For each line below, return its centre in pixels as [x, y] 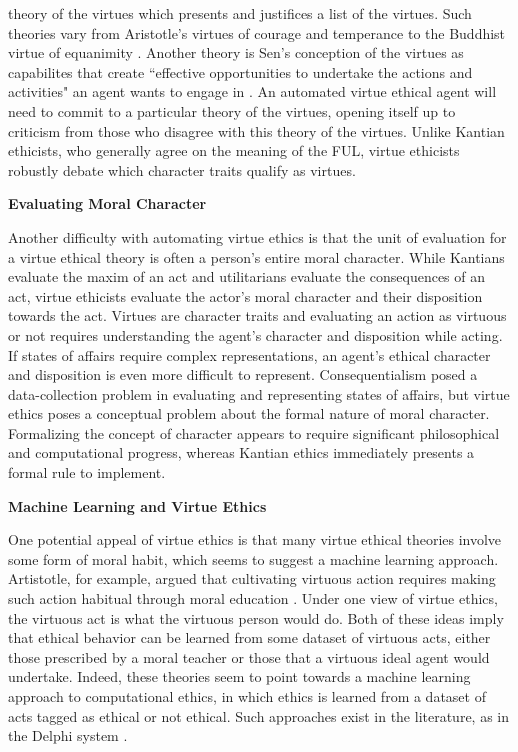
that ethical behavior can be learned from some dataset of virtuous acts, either [249, 637]
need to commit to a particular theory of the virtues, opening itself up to [232, 110]
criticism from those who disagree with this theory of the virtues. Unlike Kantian [256, 130]
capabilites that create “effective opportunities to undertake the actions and [240, 71]
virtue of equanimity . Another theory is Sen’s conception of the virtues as [236, 52]
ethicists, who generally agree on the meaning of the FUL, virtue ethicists [234, 150]
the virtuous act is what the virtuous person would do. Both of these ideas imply [256, 617]
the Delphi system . [68, 735]
